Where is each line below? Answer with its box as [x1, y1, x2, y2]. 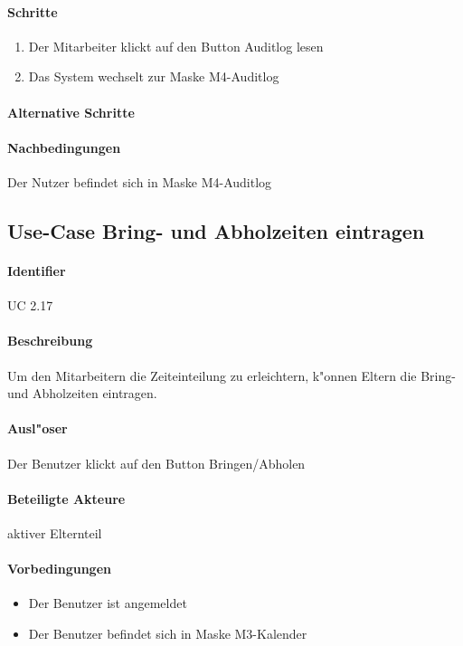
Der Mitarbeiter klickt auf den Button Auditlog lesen [28, 36, 324, 55]
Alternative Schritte [7, 102, 135, 121]
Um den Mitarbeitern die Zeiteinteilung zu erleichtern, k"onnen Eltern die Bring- [7, 366, 456, 385]
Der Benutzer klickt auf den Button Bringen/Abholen [7, 453, 306, 472]
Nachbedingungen [7, 138, 121, 157]
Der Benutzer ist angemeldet [28, 594, 187, 613]
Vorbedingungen [7, 559, 111, 578]
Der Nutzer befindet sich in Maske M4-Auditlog [7, 172, 272, 191]
